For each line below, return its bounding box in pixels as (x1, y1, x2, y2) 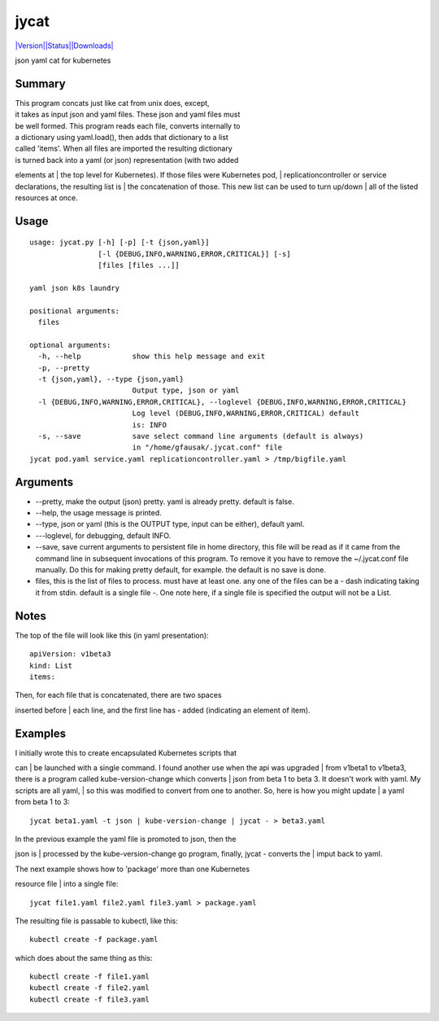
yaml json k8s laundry (29, 283, 120, 292)
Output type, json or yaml (132, 386, 240, 395)
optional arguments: (29, 340, 111, 349)
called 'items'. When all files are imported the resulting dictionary (15, 143, 233, 154)
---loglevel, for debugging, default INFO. (35, 530, 172, 541)
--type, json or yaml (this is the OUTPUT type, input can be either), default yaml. (35, 519, 305, 529)
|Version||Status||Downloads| (15, 41, 114, 50)
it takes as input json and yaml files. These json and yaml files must (15, 110, 241, 120)
